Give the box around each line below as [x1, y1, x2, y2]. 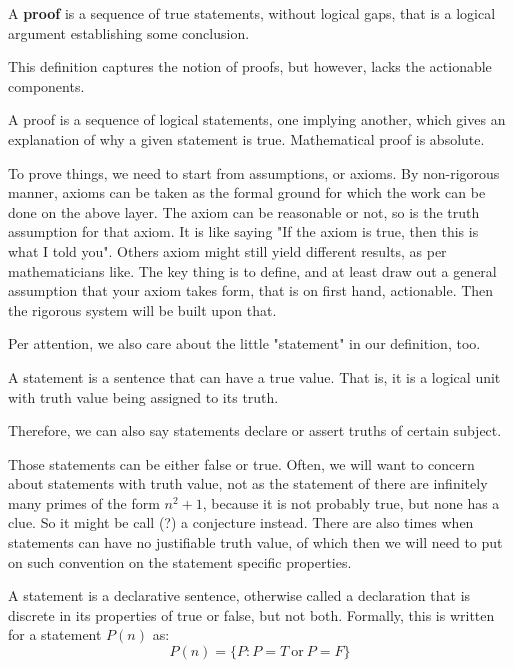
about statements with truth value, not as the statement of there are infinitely [8, 473, 488, 494]
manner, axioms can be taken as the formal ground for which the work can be [8, 182, 486, 203]
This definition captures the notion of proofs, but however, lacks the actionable [8, 56, 492, 77]
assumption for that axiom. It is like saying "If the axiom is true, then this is [8, 221, 479, 242]
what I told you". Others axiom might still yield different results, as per [8, 240, 447, 261]
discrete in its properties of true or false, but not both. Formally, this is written [8, 604, 495, 625]
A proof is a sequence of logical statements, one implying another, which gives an [8, 109, 506, 130]
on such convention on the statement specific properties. [8, 551, 352, 572]
